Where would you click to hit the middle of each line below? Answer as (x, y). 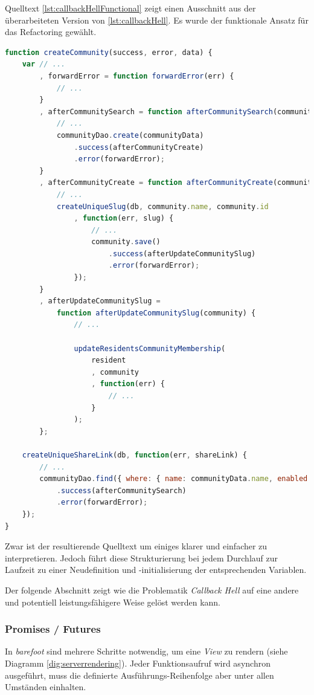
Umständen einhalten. (46, 687)
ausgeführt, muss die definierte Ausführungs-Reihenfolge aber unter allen (139, 675)
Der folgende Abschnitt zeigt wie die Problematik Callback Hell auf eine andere (152, 590)
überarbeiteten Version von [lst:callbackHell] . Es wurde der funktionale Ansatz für (157, 20)
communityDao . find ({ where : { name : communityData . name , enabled (174, 479)
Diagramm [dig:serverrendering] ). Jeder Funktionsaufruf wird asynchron (138, 663)
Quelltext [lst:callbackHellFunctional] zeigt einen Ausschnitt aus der (130, 8)
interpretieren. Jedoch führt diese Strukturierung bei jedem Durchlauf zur (142, 558)
